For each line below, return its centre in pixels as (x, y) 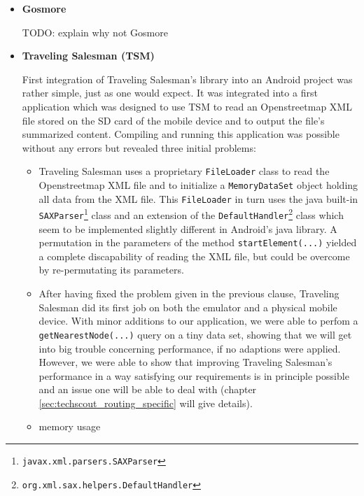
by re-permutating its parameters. (111, 270)
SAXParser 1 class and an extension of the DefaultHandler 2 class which (191, 214)
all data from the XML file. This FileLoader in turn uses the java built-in (198, 198)
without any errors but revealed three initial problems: (139, 147)
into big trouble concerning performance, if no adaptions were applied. (190, 348)
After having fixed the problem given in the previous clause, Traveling (189, 293)
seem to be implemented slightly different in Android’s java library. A (188, 228)
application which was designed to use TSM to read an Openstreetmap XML (187, 106)
